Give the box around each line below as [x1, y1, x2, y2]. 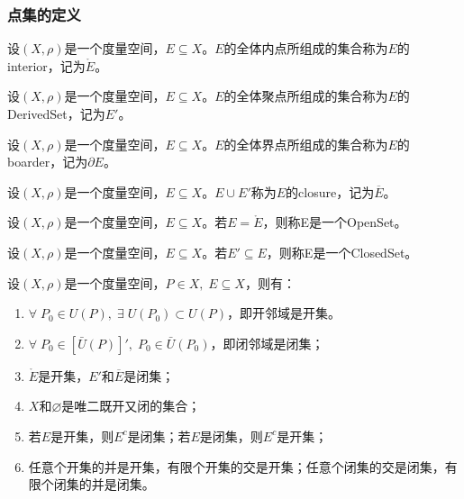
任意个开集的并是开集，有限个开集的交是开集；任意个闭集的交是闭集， [28, 457, 445, 476]
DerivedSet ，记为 [7, 104, 105, 122]
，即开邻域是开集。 [227, 304, 341, 322]
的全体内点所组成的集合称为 [223, 39, 388, 58]
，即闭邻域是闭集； [210, 333, 324, 352]
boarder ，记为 [7, 152, 88, 171]
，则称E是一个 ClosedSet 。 [266, 242, 418, 261]
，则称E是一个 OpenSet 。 [262, 213, 407, 231]
